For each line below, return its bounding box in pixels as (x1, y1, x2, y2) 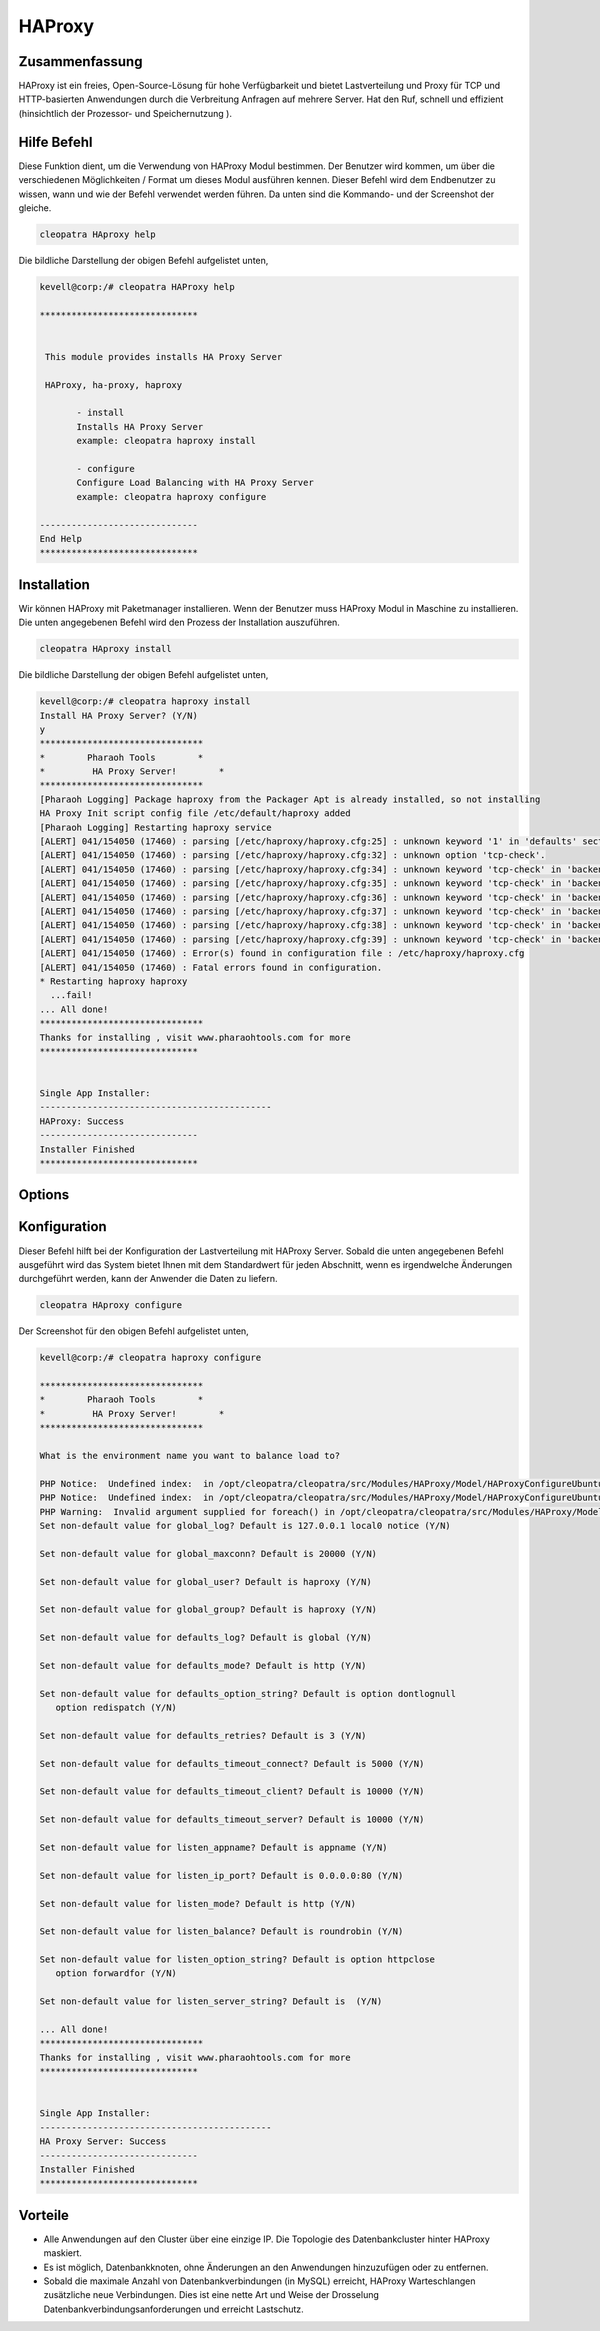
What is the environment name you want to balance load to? (39, 1450, 341, 1462)
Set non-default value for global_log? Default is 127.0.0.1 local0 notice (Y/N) (39, 1520, 452, 1531)
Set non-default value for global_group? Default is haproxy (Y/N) (39, 1604, 378, 1615)
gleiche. (18, 201, 52, 214)
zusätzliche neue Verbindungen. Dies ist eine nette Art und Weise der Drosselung (43, 2289, 380, 2301)
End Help (39, 533, 83, 544)
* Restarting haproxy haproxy (39, 975, 188, 987)
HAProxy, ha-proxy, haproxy (45, 379, 183, 390)
